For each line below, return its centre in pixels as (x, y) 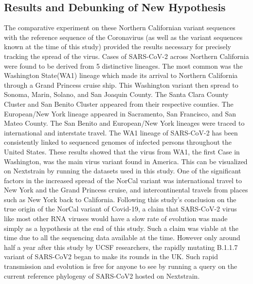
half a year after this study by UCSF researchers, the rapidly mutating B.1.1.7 (121, 247)
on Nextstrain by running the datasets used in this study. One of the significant (123, 171)
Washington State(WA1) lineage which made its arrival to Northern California (121, 75)
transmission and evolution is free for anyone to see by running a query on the (121, 266)
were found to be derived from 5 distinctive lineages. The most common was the (123, 66)
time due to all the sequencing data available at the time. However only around (122, 237)
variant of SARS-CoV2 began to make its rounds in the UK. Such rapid (111, 256)
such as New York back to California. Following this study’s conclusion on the (120, 199)
